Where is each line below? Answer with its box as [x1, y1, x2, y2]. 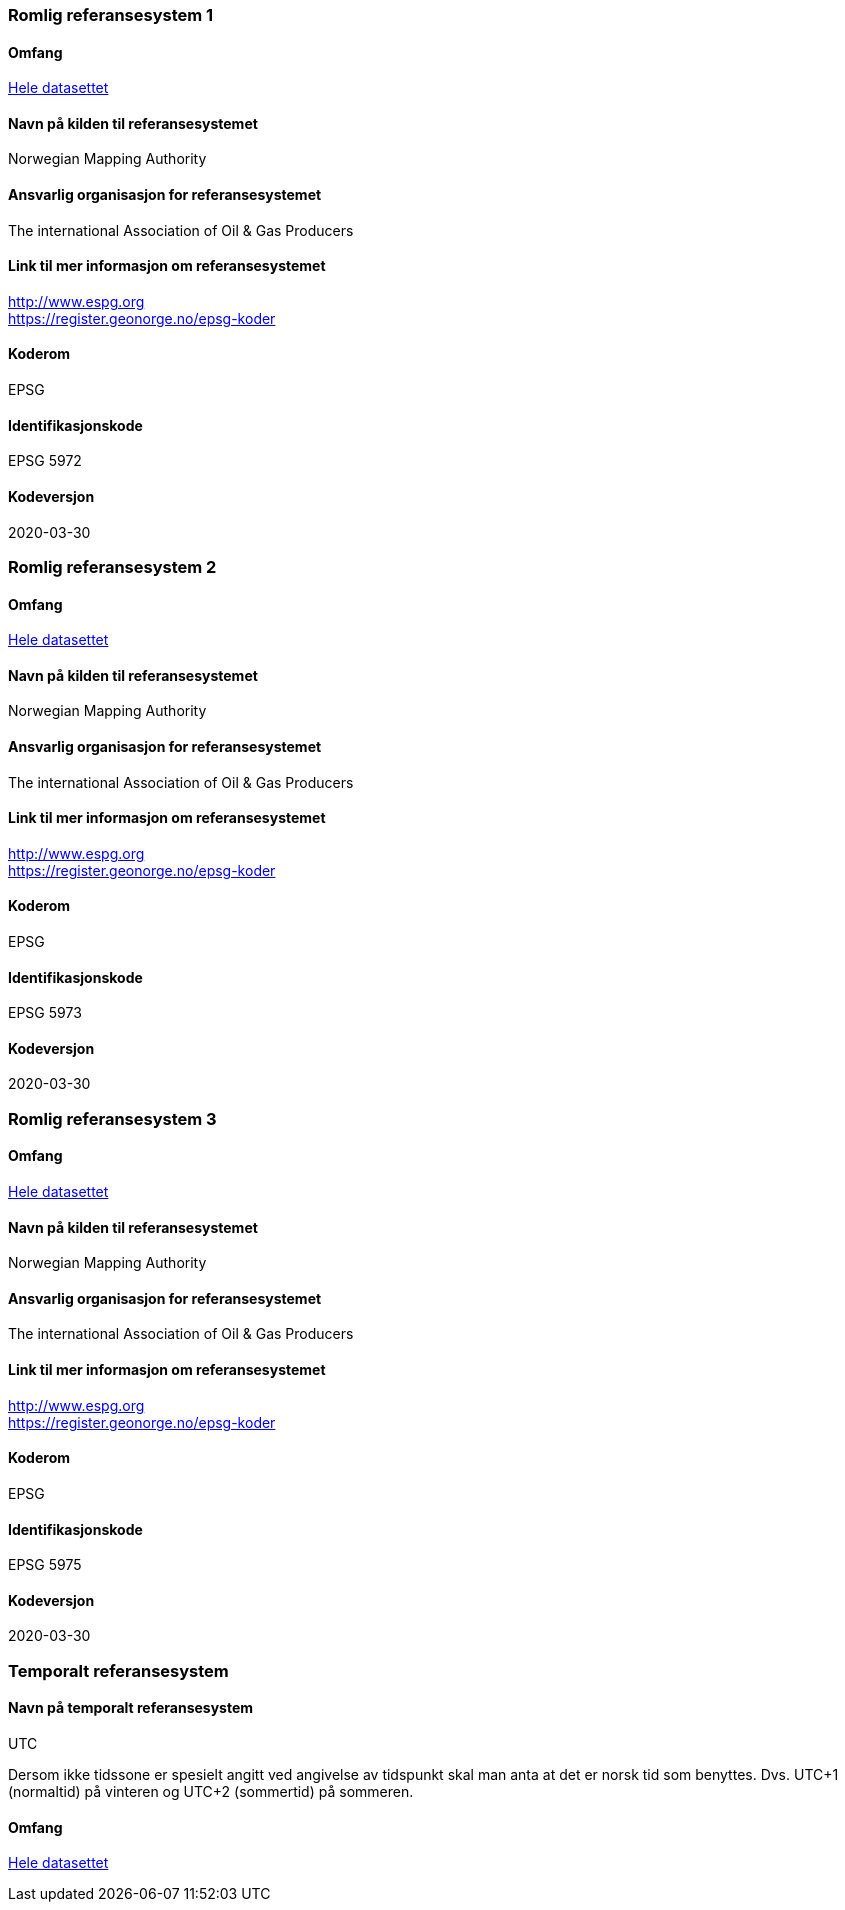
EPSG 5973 [8, 1004, 82, 1022]
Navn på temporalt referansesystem [8, 1699, 254, 1717]
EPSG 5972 [8, 452, 82, 470]
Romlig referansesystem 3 [8, 1108, 217, 1129]
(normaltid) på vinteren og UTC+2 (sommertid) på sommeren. [8, 1782, 414, 1800]
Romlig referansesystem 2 [8, 556, 217, 577]
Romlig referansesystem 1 [8, 5, 214, 25]
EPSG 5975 [8, 1556, 82, 1574]
